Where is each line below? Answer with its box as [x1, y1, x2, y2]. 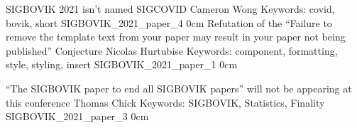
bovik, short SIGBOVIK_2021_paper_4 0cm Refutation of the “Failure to [6, 15, 332, 30]
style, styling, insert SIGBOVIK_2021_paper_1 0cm [6, 57, 238, 72]
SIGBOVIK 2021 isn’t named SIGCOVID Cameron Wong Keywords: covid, [6, 1, 335, 16]
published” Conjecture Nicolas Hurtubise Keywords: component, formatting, [6, 43, 338, 58]
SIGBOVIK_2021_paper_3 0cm [6, 109, 149, 124]
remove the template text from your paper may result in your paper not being [6, 29, 346, 44]
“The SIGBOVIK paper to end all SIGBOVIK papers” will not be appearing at [6, 80, 352, 95]
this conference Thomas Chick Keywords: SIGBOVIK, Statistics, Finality [6, 95, 325, 110]
